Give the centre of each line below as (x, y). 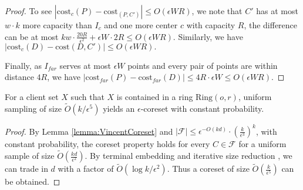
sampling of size (33, 108)
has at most (277, 11)
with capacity (211, 25)
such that (87, 96)
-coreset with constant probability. (202, 108)
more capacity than (57, 25)
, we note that (217, 11)
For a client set (32, 96)
